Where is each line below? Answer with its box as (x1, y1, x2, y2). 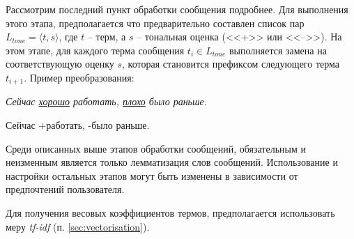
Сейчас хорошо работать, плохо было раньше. (6, 94, 208, 109)
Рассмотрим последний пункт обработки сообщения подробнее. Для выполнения (6, 2, 348, 16)
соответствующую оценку (6, 56, 114, 71)
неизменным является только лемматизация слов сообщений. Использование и (6, 155, 338, 169)
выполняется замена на (229, 43, 327, 57)
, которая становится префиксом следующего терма (122, 56, 339, 71)
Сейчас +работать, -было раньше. (6, 118, 150, 132)
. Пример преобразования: (24, 70, 134, 84)
